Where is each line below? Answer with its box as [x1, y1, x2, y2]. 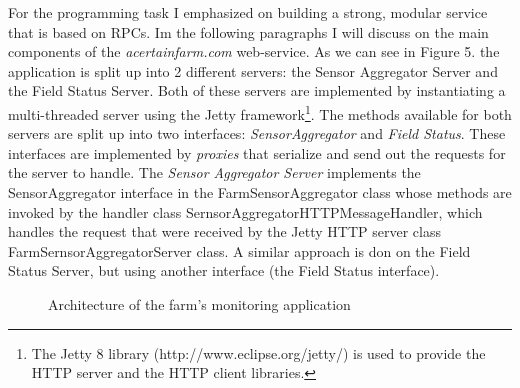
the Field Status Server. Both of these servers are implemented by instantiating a [8, 80, 506, 101]
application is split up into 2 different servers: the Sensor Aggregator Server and [8, 60, 498, 81]
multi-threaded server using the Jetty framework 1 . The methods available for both [8, 100, 512, 124]
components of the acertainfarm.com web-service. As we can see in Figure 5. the [8, 41, 500, 62]
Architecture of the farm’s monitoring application [48, 293, 351, 314]
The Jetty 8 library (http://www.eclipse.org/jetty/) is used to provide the [31, 342, 486, 363]
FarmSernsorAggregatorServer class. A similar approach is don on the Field [8, 240, 471, 261]
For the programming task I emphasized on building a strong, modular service [8, 2, 488, 22]
